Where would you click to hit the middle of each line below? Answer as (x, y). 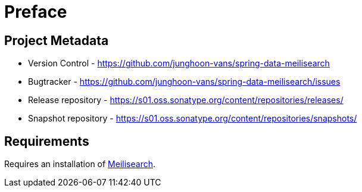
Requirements (47, 141)
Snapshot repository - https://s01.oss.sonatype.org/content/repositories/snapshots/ (193, 119)
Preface (36, 12)
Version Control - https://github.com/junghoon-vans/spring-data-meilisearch (179, 63)
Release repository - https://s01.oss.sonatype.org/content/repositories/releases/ (186, 100)
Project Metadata (57, 40)
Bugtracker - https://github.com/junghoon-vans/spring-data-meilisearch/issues (184, 82)
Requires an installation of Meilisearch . (80, 164)
